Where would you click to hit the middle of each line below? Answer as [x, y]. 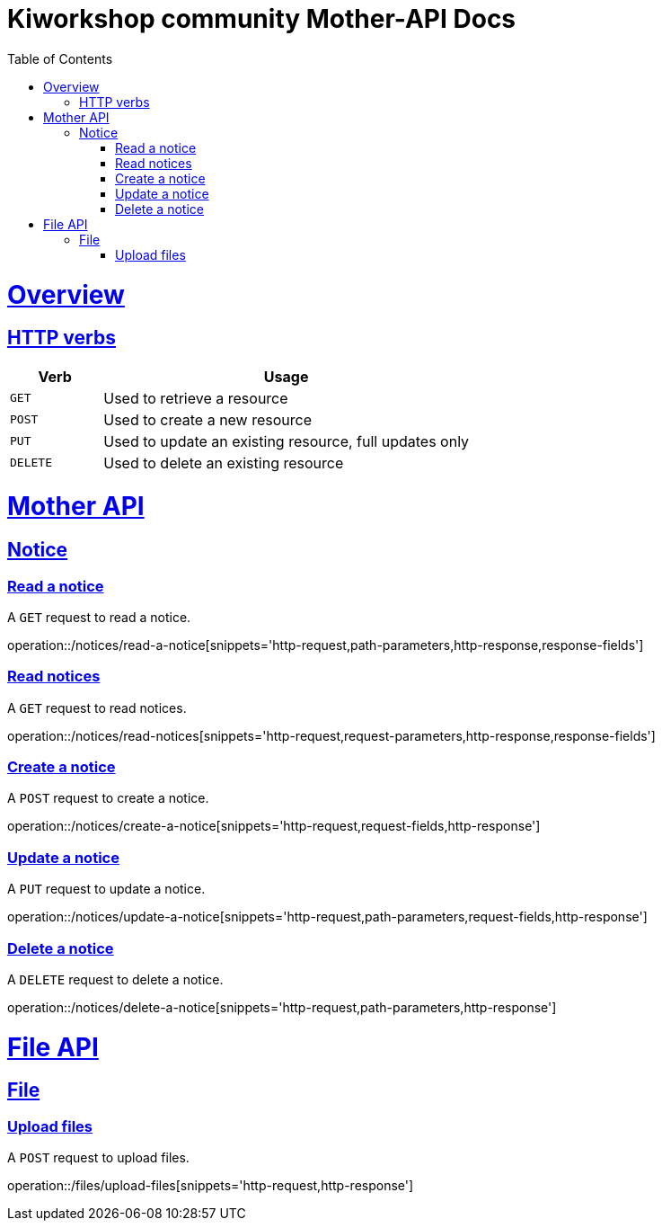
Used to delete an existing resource [224, 463]
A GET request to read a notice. [99, 617]
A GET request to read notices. [97, 707]
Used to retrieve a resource [196, 398]
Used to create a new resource [208, 419]
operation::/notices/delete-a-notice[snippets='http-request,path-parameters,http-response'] [282, 1007]
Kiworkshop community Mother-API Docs [262, 19]
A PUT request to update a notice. [106, 889]
